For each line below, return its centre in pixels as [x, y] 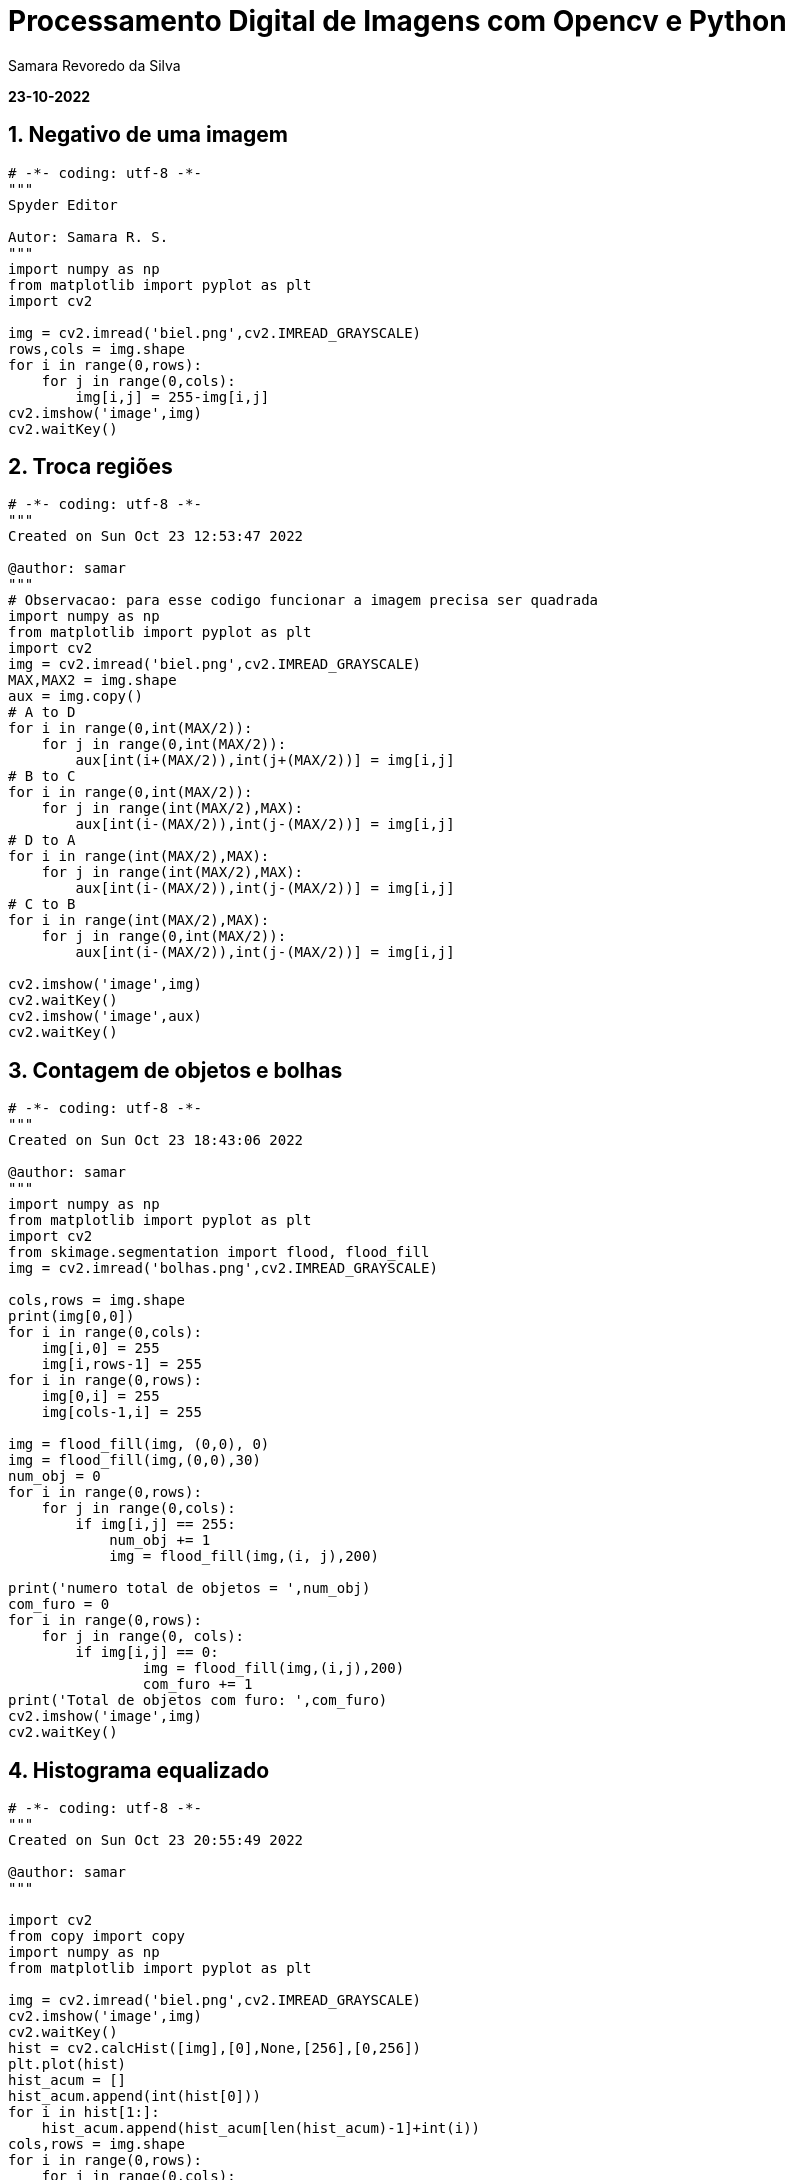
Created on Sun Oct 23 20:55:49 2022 [156, 1840]
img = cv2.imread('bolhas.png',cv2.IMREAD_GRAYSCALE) [223, 1268]
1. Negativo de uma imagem [148, 135]
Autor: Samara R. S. [88, 236]
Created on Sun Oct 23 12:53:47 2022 [156, 536]
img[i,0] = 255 [100, 1348]
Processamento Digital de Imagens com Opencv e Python [397, 21]
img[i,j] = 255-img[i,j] [172, 396]
